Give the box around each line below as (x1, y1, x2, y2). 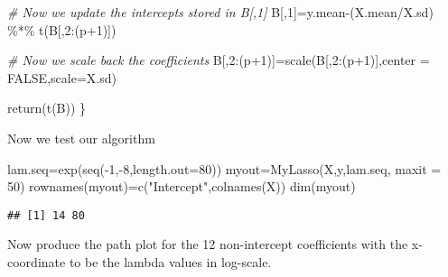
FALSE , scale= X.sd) (7, 68, 117, 87)
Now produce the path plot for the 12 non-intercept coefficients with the (7, 235, 408, 254)
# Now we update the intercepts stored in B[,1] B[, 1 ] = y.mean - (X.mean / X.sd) (7, 3, 434, 21)
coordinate (7, 253, 66, 271)
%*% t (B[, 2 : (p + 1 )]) (7, 20, 117, 39)
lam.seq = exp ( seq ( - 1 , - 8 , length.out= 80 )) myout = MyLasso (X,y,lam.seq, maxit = (7, 159, 442, 178)
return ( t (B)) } (7, 98, 87, 117)
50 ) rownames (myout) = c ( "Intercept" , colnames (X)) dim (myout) (7, 177, 356, 196)
